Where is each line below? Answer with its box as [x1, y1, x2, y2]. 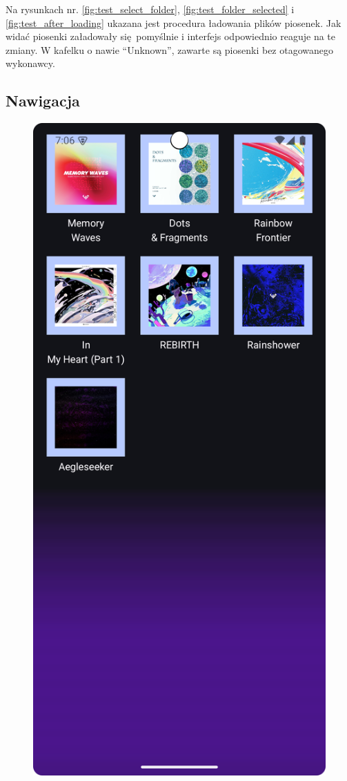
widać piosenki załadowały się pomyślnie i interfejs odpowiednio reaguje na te [6, 29, 336, 44]
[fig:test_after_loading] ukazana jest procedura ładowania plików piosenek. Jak [6, 15, 341, 30]
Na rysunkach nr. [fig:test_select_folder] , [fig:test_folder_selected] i [6, 2, 295, 16]
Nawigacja [6, 90, 80, 111]
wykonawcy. [6, 56, 55, 70]
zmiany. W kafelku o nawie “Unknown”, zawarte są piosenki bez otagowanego [6, 42, 333, 57]
